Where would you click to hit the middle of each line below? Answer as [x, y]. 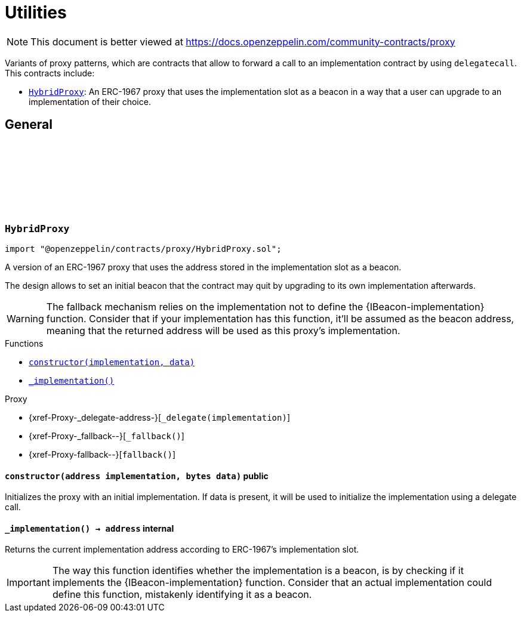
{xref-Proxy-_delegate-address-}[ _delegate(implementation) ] [159, 417]
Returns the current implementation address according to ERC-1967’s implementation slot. [182, 550]
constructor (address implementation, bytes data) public [137, 476]
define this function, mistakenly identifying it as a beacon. [182, 595]
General [29, 125]
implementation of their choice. [90, 101]
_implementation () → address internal [90, 528]
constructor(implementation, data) [112, 362]
